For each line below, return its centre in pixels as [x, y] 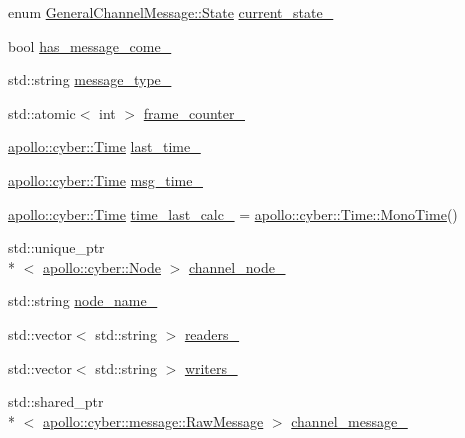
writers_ [211, 367]
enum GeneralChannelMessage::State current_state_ [171, 12]
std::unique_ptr [56, 247]
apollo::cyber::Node [102, 266]
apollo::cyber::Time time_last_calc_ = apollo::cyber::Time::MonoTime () [233, 213]
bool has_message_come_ [90, 45]
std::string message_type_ [90, 79]
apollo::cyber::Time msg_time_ [105, 179]
